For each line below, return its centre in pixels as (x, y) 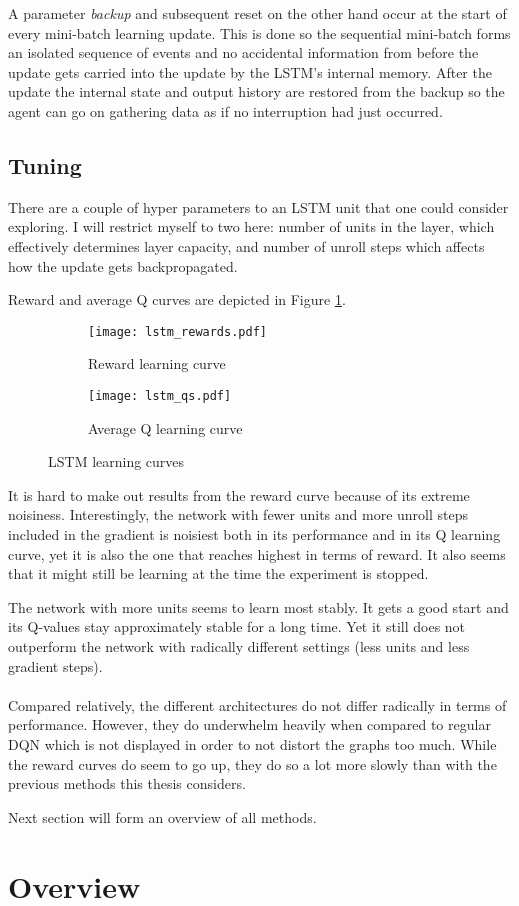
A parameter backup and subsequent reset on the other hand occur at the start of (257, 13)
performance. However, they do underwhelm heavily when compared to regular (249, 724)
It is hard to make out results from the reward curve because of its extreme (239, 494)
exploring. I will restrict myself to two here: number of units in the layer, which (251, 226)
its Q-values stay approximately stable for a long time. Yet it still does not (237, 626)
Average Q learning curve (165, 427)
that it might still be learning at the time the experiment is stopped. (218, 573)
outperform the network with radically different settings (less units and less (239, 645)
